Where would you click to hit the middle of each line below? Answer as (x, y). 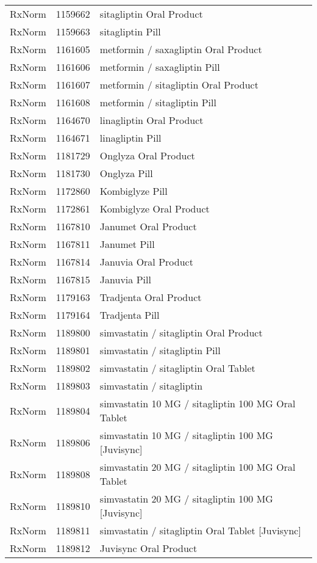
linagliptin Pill (130, 138)
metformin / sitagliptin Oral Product (179, 85)
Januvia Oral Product (146, 262)
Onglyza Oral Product (147, 155)
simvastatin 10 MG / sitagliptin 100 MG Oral (198, 403)
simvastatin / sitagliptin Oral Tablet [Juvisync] (200, 530)
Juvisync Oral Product (148, 548)
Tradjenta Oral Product (151, 297)
